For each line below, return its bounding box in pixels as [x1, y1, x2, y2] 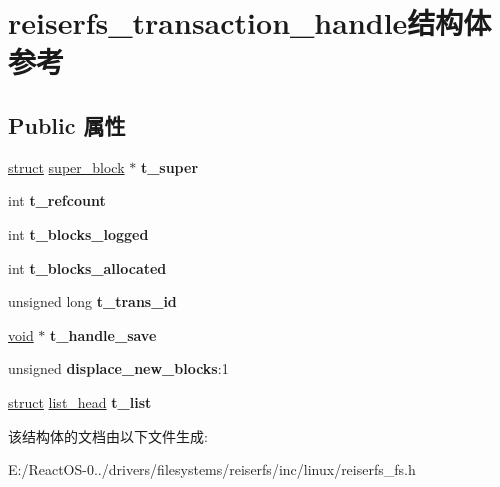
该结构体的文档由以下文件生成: [8, 425, 208, 446]
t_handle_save [50, 324, 157, 345]
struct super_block [8, 156, 125, 177]
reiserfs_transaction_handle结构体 [8, 2, 492, 43]
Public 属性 [8, 109, 126, 140]
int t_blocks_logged [8, 223, 149, 244]
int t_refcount [8, 190, 106, 211]
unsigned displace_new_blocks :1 [8, 358, 229, 379]
